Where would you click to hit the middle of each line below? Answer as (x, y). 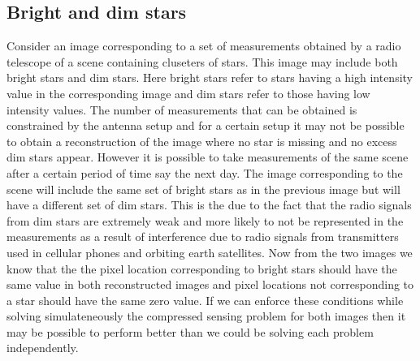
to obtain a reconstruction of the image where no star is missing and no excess (202, 141)
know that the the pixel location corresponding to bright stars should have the (202, 268)
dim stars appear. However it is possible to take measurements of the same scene (208, 157)
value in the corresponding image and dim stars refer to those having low (188, 93)
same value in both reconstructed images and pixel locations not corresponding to (210, 284)
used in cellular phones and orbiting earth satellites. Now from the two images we (210, 252)
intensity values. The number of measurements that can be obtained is (182, 109)
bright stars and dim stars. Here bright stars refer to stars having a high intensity (210, 77)
